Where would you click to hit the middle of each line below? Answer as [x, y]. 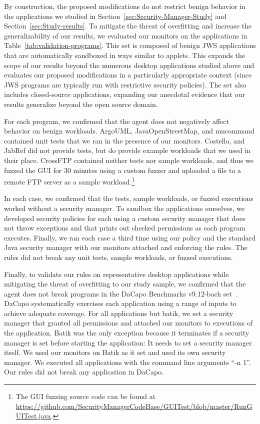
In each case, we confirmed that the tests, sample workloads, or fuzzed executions [129, 198]
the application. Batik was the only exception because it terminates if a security [127, 333]
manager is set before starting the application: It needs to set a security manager [128, 342]
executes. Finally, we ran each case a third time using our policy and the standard [130, 237]
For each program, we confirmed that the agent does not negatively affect [116, 121]
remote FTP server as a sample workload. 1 [69, 181]
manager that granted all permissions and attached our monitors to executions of [128, 323]
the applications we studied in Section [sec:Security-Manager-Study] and [115, 16]
